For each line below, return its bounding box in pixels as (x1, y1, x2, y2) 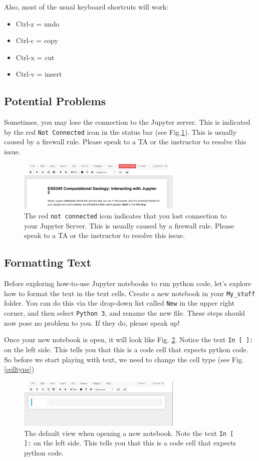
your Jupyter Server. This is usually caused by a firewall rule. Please (24, 220, 234, 231)
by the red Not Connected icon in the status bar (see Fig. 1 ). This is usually (4, 126, 237, 137)
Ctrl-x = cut (16, 52, 55, 62)
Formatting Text (4, 255, 92, 270)
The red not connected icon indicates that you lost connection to (24, 210, 227, 221)
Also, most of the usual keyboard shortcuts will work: (4, 2, 168, 12)
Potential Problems (4, 93, 106, 109)
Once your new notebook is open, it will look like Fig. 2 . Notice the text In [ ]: (4, 334, 253, 345)
